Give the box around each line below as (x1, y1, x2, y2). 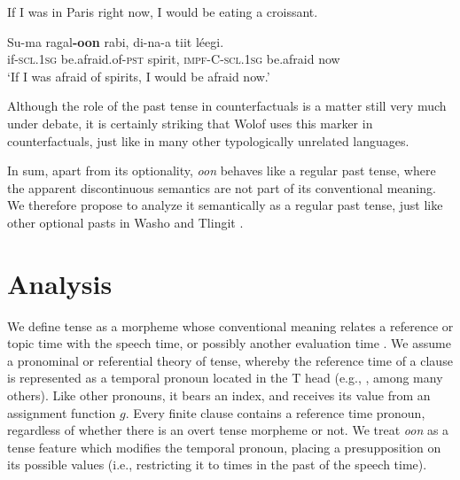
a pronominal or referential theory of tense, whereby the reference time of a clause (7, 351, 453, 369)
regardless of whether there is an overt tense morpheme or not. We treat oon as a (7, 421, 449, 439)
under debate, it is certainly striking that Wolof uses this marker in (7, 113, 373, 132)
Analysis (7, 265, 113, 301)
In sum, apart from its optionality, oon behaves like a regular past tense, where (7, 161, 436, 180)
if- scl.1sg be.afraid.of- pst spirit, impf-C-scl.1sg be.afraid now (7, 50, 340, 68)
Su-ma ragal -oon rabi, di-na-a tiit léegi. (7, 32, 224, 50)
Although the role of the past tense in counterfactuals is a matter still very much (7, 97, 447, 115)
